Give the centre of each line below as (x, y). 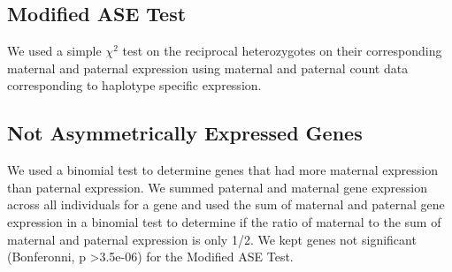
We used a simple (54, 51)
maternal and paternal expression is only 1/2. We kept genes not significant (212, 239)
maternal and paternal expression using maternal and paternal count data (208, 68)
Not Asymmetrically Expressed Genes (185, 133)
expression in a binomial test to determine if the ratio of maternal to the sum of (224, 221)
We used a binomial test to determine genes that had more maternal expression (223, 170)
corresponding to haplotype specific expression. (134, 85)
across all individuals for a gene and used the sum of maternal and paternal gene (226, 204)
